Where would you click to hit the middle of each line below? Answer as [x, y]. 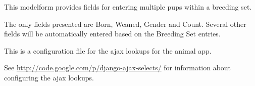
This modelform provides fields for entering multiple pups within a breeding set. [128, 7]
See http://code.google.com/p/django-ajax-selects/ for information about [118, 68]
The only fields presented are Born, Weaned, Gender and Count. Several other [125, 24]
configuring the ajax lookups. [49, 77]
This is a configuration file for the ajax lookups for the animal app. [108, 50]
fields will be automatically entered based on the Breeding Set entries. [112, 34]
